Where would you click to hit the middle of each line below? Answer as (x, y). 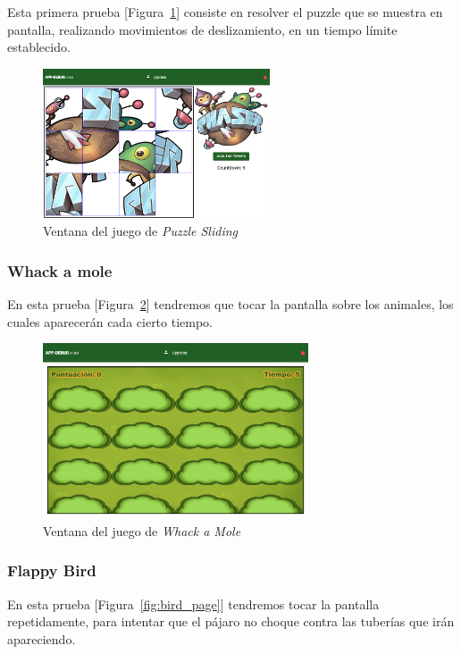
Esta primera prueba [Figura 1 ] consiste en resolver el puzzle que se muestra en (225, 12)
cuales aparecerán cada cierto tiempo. (110, 321)
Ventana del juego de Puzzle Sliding (141, 231)
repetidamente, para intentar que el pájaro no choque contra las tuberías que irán (231, 621)
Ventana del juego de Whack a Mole (142, 530)
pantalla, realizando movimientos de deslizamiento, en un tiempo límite (202, 29)
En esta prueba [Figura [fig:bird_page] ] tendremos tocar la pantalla (193, 604)
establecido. (39, 47)
